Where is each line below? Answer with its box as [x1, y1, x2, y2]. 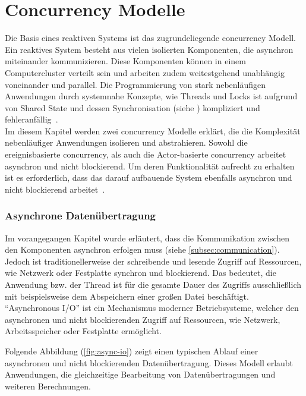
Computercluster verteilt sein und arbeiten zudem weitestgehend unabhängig [5, 66, 285, 78]
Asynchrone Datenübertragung [5, 208, 156, 223]
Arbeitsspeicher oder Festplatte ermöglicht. [5, 325, 162, 337]
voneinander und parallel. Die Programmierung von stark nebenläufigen [5, 78, 266, 90]
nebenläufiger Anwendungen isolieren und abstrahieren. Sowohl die [5, 136, 248, 149]
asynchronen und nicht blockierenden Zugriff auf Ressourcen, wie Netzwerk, [5, 313, 280, 325]
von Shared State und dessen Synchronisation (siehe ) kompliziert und [5, 101, 260, 114]
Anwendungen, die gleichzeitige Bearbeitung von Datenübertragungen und [5, 368, 276, 381]
